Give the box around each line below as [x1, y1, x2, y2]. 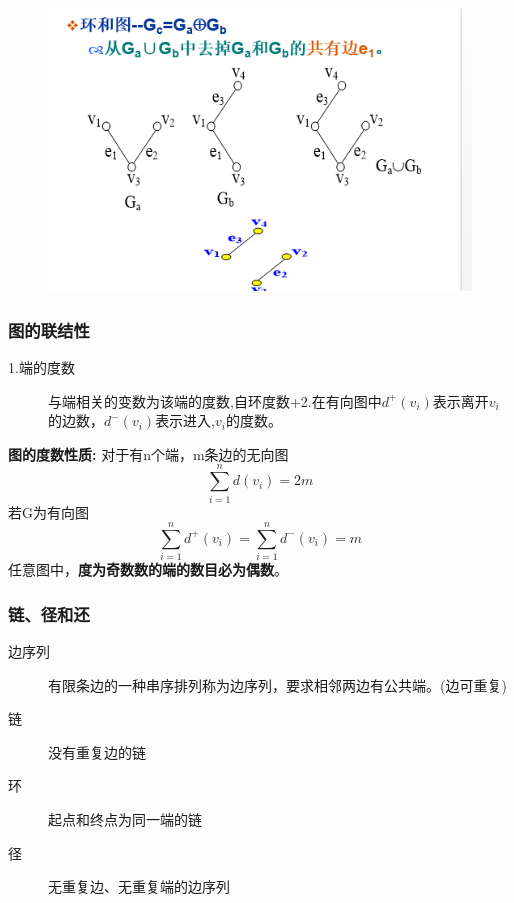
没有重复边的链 [48, 741, 146, 762]
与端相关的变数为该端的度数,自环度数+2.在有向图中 [48, 390, 382, 411]
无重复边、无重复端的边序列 [48, 876, 230, 897]
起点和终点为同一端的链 [48, 809, 202, 830]
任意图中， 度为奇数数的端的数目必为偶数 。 [8, 559, 288, 580]
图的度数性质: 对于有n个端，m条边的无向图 [8, 443, 289, 464]
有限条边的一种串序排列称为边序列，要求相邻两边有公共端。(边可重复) [48, 674, 507, 695]
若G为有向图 [8, 501, 89, 522]
